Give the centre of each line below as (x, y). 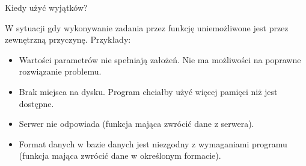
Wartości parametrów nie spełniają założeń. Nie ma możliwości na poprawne (160, 59)
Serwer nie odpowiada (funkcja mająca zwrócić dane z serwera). (136, 124)
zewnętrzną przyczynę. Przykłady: (68, 39)
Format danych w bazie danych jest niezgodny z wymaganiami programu (153, 143)
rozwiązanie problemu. (60, 71)
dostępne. (36, 103)
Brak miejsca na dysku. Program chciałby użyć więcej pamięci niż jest (148, 91)
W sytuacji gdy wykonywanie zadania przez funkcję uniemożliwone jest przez (147, 27)
